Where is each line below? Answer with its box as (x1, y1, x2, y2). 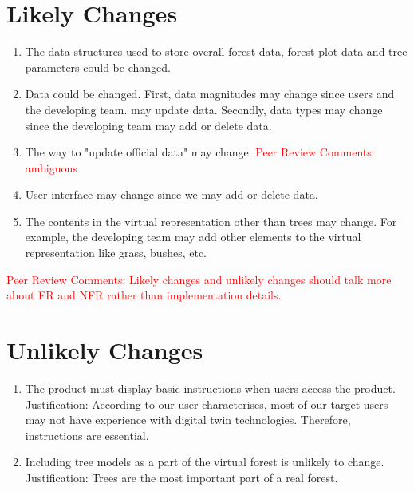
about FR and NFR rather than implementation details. (6, 287, 282, 303)
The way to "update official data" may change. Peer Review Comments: (25, 144, 375, 160)
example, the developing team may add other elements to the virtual (25, 228, 361, 245)
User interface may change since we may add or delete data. (25, 186, 318, 203)
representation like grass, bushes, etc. (25, 244, 207, 261)
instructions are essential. (25, 426, 149, 443)
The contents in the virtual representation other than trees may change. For (25, 212, 397, 229)
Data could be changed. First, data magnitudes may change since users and (25, 85, 395, 102)
